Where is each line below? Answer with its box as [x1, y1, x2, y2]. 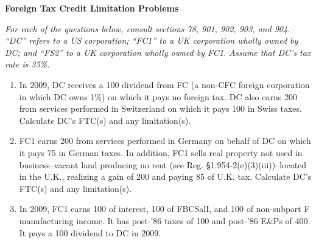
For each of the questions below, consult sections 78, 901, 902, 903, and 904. [5, 22, 290, 35]
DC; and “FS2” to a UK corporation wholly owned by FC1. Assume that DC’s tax [5, 46, 311, 58]
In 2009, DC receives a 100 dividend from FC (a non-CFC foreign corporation [19, 78, 310, 91]
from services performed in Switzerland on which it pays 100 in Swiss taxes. [19, 102, 302, 115]
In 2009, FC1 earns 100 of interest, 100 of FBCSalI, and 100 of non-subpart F [19, 202, 310, 215]
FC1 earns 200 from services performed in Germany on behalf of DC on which [19, 134, 311, 147]
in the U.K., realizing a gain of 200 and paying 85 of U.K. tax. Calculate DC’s [19, 170, 312, 183]
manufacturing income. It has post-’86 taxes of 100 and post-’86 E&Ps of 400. [19, 214, 311, 227]
